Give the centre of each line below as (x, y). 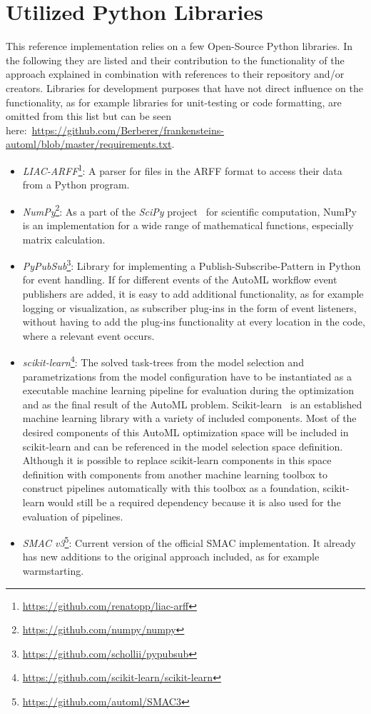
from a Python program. (76, 185)
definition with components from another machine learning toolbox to (175, 474)
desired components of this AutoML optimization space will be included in (185, 432)
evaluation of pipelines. (73, 516)
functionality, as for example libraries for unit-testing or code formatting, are (174, 102)
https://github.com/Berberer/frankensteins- (128, 130)
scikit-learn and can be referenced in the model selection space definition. (183, 446)
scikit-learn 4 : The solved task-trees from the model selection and (163, 361)
